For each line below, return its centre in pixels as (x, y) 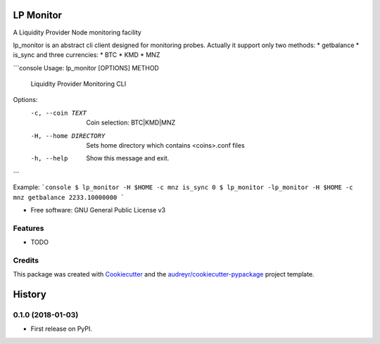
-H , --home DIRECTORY (68, 136)
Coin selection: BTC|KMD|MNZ (131, 122)
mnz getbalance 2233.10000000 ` (69, 197)
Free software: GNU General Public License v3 (98, 210)
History (30, 294)
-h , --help (49, 159)
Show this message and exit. (128, 158)
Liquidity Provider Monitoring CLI (78, 84)
